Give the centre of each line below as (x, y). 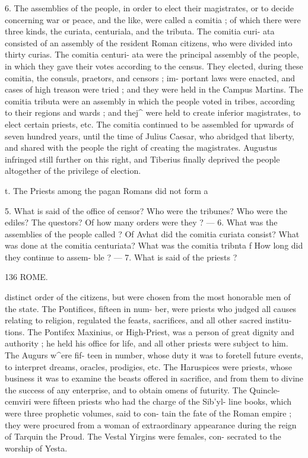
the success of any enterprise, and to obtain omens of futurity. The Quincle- (142, 389)
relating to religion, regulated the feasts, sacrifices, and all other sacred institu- (148, 320)
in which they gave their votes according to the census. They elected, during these (154, 66)
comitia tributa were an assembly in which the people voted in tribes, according (150, 101)
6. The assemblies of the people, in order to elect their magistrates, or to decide (150, 8)
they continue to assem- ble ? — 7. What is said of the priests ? (121, 257)
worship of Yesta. (36, 448)
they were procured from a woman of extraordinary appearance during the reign (151, 424)
